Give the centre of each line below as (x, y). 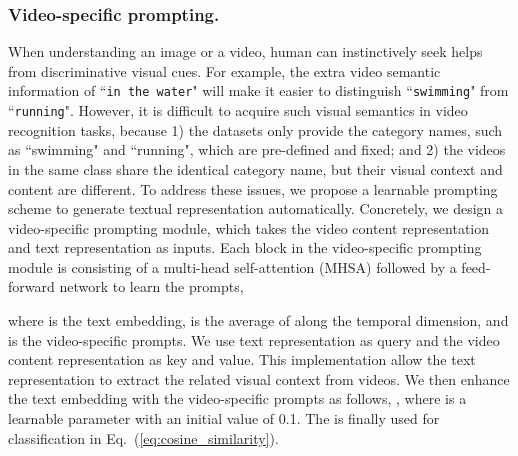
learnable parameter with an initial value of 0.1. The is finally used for (224, 418)
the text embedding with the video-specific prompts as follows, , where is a (237, 398)
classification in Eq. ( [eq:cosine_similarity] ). (143, 437)
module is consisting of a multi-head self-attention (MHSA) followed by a (232, 266)
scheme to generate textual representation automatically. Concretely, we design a (256, 208)
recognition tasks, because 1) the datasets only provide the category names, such (255, 129)
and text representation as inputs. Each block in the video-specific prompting (245, 247)
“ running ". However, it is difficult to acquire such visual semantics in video (238, 110)
